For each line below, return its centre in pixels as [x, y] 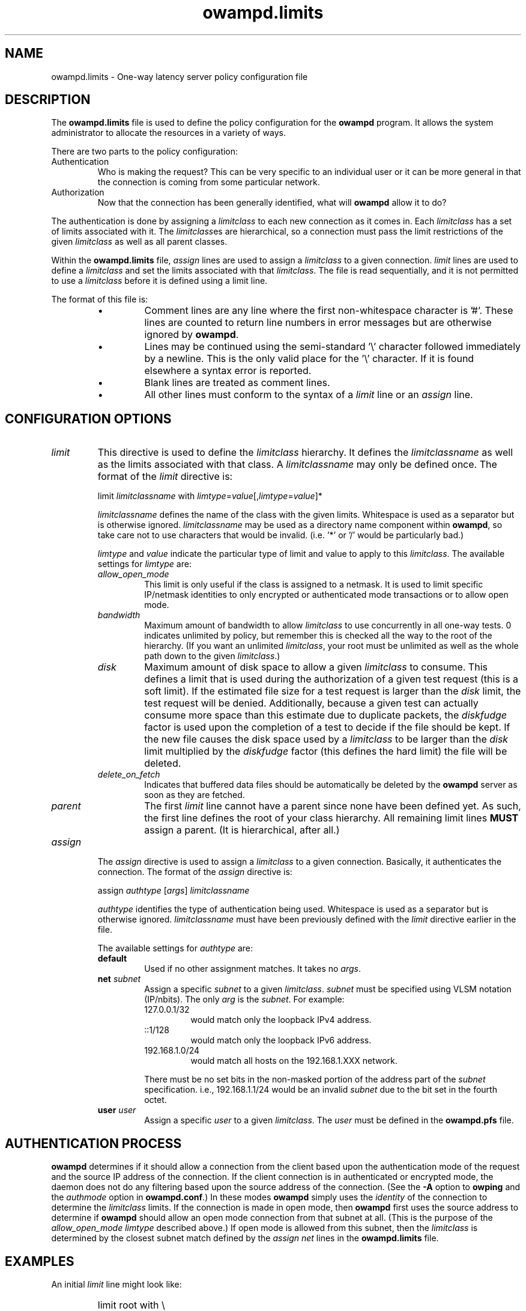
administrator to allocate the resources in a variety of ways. [168, 133]
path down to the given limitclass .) [212, 656]
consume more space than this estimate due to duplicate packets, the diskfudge [326, 715]
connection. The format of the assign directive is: [195, 872]
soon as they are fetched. [195, 795]
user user [117, 1110]
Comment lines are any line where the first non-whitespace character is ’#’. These [329, 311]
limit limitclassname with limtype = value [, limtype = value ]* [210, 496]
